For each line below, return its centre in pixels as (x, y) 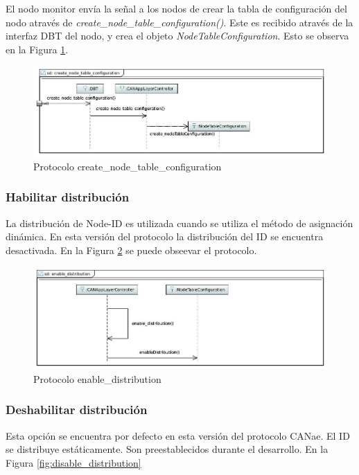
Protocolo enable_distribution (97, 378)
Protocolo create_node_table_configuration (128, 166)
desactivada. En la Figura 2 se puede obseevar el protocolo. (131, 250)
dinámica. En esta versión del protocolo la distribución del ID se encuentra (165, 236)
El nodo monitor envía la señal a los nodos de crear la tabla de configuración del (176, 8)
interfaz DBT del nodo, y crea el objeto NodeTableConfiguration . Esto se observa (177, 36)
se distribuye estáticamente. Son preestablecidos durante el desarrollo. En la (167, 449)
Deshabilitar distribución (77, 410)
